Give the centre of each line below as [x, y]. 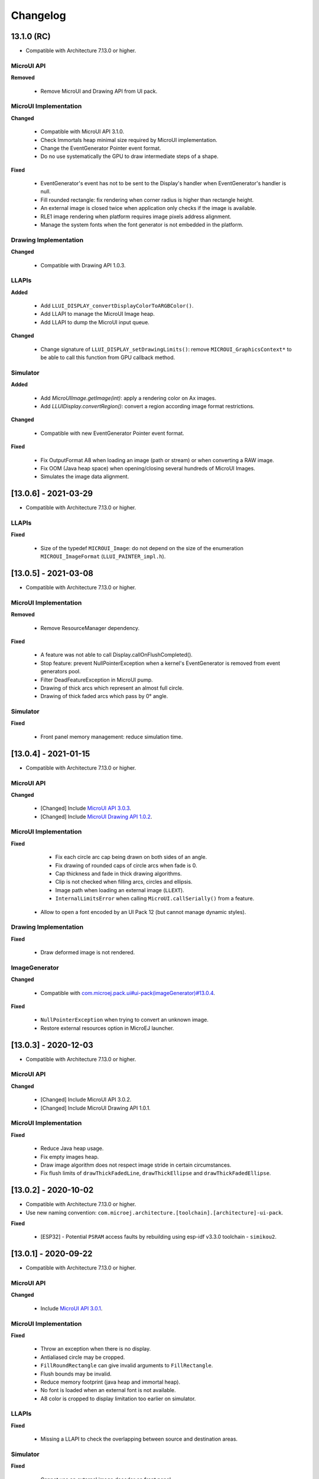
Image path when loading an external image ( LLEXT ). [120, 890]
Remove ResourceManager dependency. [90, 628]
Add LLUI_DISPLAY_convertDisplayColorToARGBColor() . [117, 306]
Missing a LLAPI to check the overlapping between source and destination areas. [139, 1439]
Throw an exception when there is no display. [96, 1349]
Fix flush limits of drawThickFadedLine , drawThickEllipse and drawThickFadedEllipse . [156, 1173]
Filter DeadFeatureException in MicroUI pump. [97, 680]
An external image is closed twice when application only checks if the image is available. [149, 208]
